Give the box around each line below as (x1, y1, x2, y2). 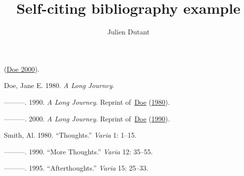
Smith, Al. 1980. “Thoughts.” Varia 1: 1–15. (4, 130, 137, 140)
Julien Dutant (107, 27, 150, 37)
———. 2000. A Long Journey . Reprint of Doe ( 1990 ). (4, 113, 170, 123)
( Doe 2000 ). (4, 63, 40, 74)
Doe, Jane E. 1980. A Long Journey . (4, 80, 115, 90)
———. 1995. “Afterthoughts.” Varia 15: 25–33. (4, 163, 149, 173)
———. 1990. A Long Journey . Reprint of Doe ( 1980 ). (4, 96, 170, 107)
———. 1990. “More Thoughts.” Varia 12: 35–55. (4, 146, 153, 156)
